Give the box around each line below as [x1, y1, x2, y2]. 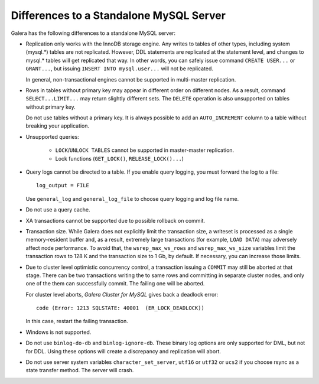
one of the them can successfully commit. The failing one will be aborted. [25, 280, 205, 287]
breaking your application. [25, 122, 90, 129]
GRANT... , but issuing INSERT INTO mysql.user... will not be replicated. [25, 65, 214, 72]
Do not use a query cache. [25, 206, 90, 213]
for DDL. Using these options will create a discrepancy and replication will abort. [25, 347, 222, 354]
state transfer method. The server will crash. [25, 367, 134, 374]
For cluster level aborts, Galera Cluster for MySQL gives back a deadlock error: [25, 291, 219, 298]
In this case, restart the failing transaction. [25, 318, 128, 325]
